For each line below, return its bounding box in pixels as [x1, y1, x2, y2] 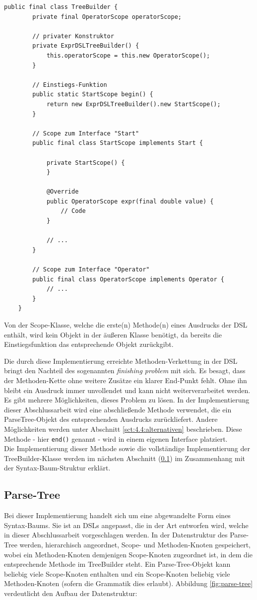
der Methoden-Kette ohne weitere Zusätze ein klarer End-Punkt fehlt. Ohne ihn [4, 375, 247, 385]
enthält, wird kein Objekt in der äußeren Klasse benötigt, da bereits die [4, 329, 222, 339]
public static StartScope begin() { [32, 91, 153, 98]
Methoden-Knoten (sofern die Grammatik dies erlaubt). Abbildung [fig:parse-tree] [4, 578, 253, 589]
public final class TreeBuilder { [4, 3, 118, 10]
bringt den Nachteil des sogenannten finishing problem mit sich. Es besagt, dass [4, 365, 246, 376]
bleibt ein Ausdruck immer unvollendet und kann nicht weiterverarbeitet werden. [4, 385, 251, 395]
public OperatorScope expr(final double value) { [46, 198, 214, 205]
